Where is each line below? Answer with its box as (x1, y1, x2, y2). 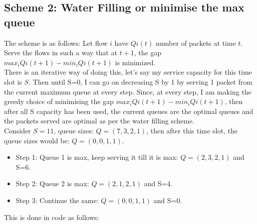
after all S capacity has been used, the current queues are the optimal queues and (4, 106, 254, 116)
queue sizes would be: (4, 135, 70, 145)
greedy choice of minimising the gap (4, 96, 114, 107)
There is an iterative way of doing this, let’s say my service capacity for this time (4, 67, 252, 77)
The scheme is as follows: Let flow (4, 37, 108, 48)
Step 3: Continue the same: (15, 195, 99, 205)
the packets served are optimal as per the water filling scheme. (4, 115, 195, 126)
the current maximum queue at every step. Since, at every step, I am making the (4, 86, 252, 97)
